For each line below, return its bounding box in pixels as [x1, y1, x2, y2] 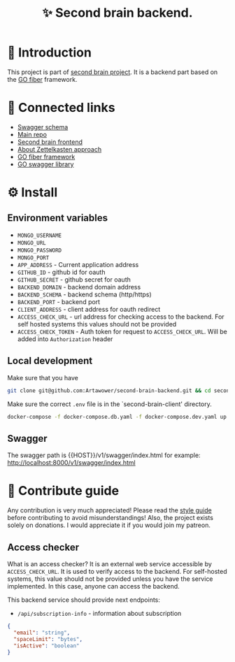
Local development [7, 355, 93, 367]
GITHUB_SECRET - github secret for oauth [17, 275, 131, 284]
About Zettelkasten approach [17, 145, 102, 153]
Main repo [17, 130, 48, 138]
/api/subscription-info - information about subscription [17, 610, 182, 617]
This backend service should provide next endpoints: [7, 596, 161, 604]
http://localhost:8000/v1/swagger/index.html [7, 459, 136, 467]
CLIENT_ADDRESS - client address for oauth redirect [17, 305, 161, 313]
